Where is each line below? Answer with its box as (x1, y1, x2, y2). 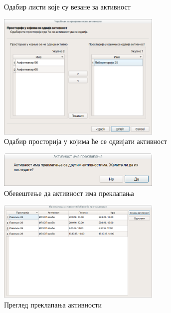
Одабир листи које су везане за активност (4, 1, 131, 11)
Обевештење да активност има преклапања (4, 187, 134, 198)
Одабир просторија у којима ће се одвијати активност (4, 136, 167, 146)
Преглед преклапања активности (4, 299, 102, 309)
